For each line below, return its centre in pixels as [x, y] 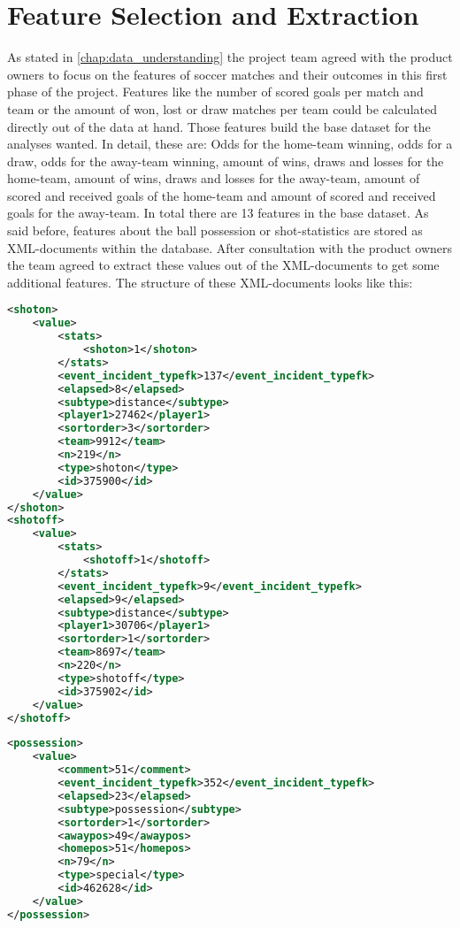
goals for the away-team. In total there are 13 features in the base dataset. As [218, 213]
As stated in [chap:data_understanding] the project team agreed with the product [230, 57]
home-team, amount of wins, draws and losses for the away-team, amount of [214, 178]
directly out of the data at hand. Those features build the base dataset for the [219, 126]
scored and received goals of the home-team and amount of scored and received [222, 195]
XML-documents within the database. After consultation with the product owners [230, 247]
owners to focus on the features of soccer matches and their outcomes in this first [227, 74]
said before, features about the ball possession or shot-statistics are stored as [215, 230]
